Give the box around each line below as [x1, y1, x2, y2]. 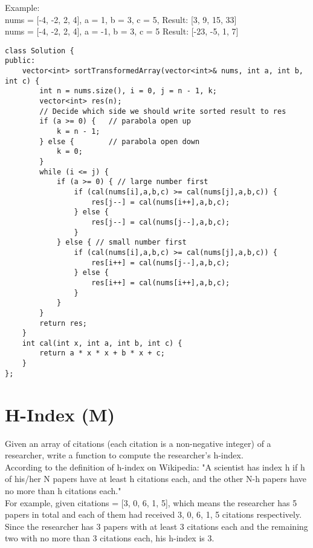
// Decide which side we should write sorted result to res [39, 107, 286, 116]
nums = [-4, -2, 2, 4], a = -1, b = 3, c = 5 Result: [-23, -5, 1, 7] [5, 25, 239, 38]
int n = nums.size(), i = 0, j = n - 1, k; [39, 87, 217, 96]
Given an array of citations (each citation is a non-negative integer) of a [5, 437, 271, 449]
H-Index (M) [5, 401, 115, 426]
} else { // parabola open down [39, 137, 200, 146]
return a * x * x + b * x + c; [39, 349, 165, 358]
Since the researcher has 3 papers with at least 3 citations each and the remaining [5, 520, 308, 532]
